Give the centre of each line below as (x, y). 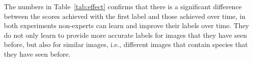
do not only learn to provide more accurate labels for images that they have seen (126, 35)
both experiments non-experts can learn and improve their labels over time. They (127, 25)
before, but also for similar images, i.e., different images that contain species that (126, 44)
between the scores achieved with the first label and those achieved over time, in (125, 16)
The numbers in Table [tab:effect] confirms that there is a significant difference (123, 6)
